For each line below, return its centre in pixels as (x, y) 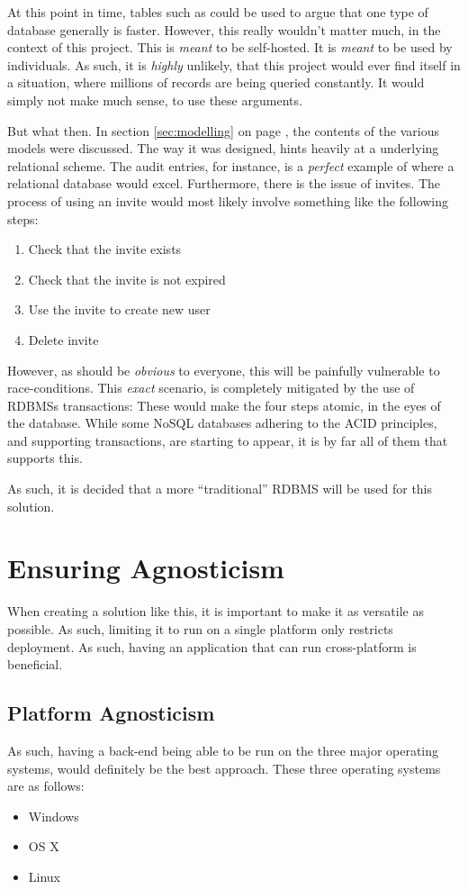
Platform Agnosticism (111, 713)
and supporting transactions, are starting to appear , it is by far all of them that (228, 440)
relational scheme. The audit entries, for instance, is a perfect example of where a (231, 165)
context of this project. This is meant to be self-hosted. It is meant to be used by (230, 47)
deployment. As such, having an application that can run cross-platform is (212, 646)
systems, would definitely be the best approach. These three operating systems (224, 768)
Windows (54, 816)
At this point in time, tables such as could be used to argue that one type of (218, 12)
